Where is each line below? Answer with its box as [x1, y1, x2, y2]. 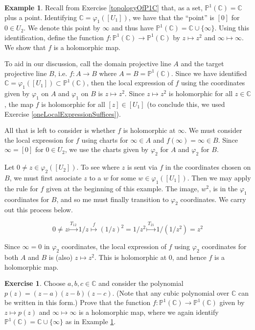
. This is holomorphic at [94, 252, 167, 262]
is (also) [48, 252, 73, 262]
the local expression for [4, 134, 74, 145]
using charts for [81, 134, 128, 145]
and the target [181, 58, 224, 69]
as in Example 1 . [65, 316, 116, 327]
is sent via [127, 162, 158, 172]
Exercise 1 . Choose [4, 278, 66, 288]
